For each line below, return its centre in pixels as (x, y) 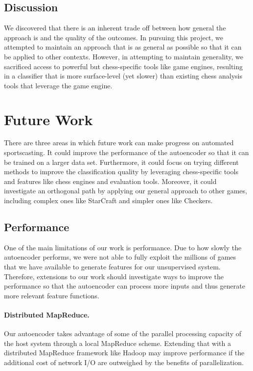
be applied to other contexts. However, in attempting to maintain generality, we (124, 56)
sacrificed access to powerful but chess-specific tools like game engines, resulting (124, 66)
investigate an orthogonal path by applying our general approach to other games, (126, 191)
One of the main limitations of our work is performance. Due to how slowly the (123, 247)
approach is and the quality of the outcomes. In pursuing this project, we (114, 37)
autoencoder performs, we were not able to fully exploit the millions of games (120, 257)
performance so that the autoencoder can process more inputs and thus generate (125, 286)
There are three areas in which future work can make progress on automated (119, 143)
